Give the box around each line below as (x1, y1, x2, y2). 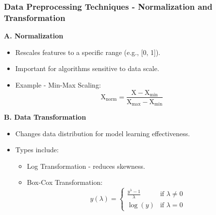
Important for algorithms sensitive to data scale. (15, 63, 159, 73)
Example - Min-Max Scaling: (15, 79, 101, 90)
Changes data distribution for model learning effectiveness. (15, 128, 190, 138)
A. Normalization (4, 31, 64, 41)
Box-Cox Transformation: (27, 177, 103, 187)
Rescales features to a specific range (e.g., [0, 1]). (15, 47, 161, 57)
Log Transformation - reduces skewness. (27, 161, 145, 171)
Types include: (15, 144, 59, 155)
